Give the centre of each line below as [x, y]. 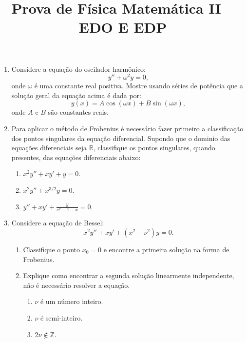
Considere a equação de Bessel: [58, 223]
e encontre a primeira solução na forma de [166, 249]
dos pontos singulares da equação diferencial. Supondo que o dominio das [121, 138]
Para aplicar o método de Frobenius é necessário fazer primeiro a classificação [127, 129]
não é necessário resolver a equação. [76, 285]
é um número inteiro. [72, 301]
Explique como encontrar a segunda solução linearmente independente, [129, 275]
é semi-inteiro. [61, 317]
